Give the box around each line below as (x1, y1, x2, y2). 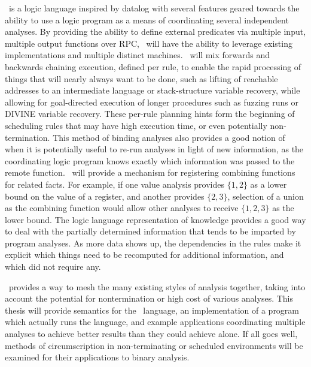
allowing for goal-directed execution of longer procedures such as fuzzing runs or (5, 95, 298, 108)
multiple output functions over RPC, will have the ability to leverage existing (5, 37, 292, 49)
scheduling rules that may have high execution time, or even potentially (5, 119, 267, 131)
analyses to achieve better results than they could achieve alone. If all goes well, (5, 327, 298, 340)
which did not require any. (5, 260, 101, 273)
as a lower (250, 178, 287, 190)
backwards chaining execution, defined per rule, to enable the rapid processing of (5, 60, 301, 73)
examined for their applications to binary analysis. (5, 351, 190, 363)
